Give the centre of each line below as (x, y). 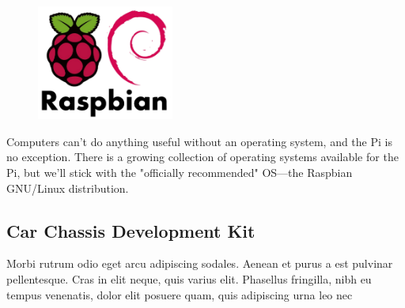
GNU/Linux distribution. (68, 188)
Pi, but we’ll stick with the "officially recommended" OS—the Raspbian (180, 172)
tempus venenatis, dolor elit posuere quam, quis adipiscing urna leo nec (180, 294)
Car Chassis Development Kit (131, 230)
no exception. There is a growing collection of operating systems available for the (202, 157)
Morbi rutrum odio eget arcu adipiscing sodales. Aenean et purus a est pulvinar (200, 263)
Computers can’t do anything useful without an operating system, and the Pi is (199, 141)
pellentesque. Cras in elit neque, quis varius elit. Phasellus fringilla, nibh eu (189, 278)
